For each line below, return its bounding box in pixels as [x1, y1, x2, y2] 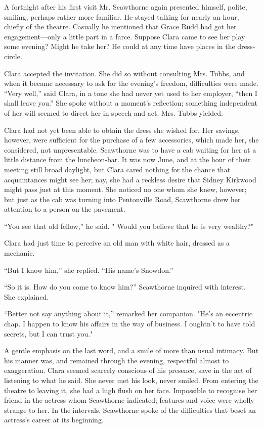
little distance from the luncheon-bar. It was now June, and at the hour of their [4, 154, 251, 165]
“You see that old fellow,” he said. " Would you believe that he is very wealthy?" [4, 220, 253, 231]
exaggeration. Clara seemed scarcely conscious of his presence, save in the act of [4, 365, 252, 375]
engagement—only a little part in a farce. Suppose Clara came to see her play [4, 31, 245, 41]
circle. [4, 51, 22, 61]
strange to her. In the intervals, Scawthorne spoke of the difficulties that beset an [4, 404, 256, 415]
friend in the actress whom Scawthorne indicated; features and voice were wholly [4, 395, 254, 405]
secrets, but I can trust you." [4, 328, 93, 339]
